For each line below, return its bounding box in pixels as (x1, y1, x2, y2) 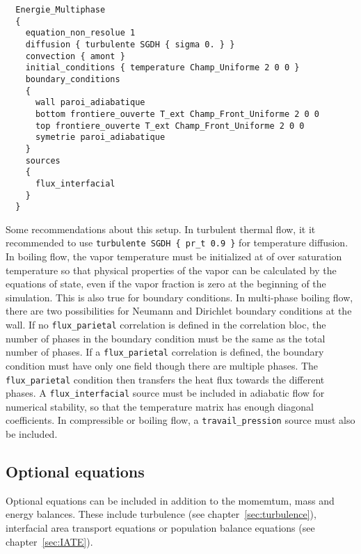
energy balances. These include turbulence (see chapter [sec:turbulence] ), (6, 507, 316, 521)
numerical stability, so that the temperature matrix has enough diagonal (6, 399, 314, 413)
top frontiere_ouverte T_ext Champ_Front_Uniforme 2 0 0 (35, 120, 305, 131)
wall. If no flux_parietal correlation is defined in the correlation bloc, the (6, 317, 326, 332)
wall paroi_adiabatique (35, 97, 145, 108)
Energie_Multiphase (15, 5, 106, 15)
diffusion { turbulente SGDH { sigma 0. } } (25, 39, 235, 49)
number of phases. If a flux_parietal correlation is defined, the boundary (6, 345, 324, 359)
